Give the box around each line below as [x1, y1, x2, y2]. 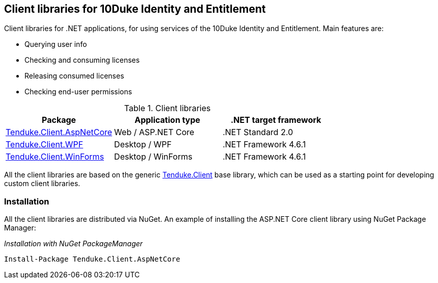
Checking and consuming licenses [24, 56, 140, 65]
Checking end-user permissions [24, 87, 132, 96]
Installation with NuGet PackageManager [4, 239, 143, 248]
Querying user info [24, 40, 87, 49]
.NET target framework [231, 115, 321, 125]
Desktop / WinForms [114, 151, 193, 162]
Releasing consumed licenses [24, 71, 124, 81]
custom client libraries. [4, 179, 80, 188]
